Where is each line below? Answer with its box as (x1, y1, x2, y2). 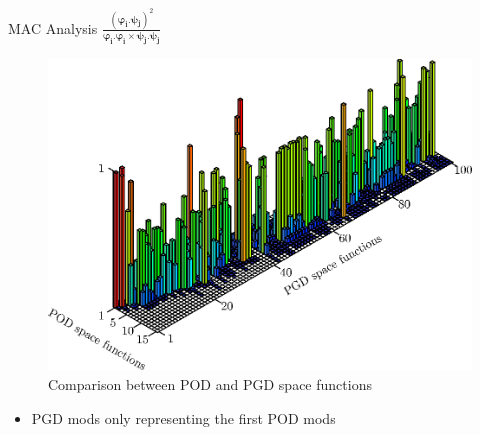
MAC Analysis (8, 17, 98, 38)
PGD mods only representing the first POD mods (31, 407, 336, 428)
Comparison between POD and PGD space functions (48, 373, 372, 394)
